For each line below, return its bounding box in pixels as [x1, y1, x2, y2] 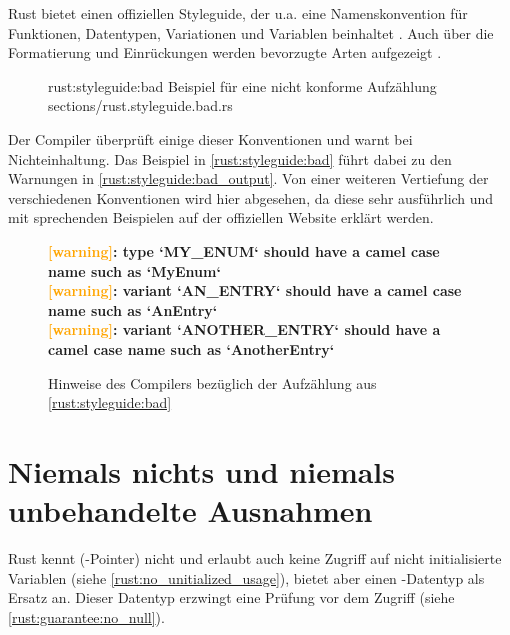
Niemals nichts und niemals [8, 450, 396, 491]
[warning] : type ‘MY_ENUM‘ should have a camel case [48, 240, 440, 261]
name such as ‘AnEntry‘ [48, 299, 218, 320]
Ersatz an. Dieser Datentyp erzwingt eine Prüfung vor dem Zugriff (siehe [8, 587, 455, 608]
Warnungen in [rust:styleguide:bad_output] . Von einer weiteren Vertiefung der [8, 168, 489, 189]
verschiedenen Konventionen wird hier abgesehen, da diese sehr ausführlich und [8, 187, 494, 208]
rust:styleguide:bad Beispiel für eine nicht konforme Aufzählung [48, 75, 437, 96]
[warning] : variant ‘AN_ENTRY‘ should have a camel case [48, 280, 462, 301]
